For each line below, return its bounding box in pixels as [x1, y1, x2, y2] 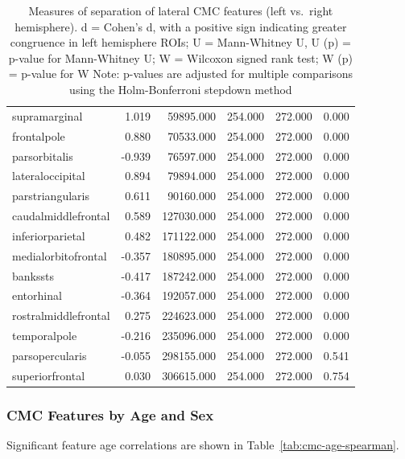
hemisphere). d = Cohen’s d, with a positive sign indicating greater [14, 18, 347, 35]
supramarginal [12, 107, 83, 124]
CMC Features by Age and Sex [6, 404, 214, 424]
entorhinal [12, 287, 62, 304]
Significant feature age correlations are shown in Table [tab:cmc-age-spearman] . [6, 436, 399, 453]
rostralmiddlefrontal [12, 307, 110, 324]
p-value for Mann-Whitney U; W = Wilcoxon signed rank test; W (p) [8, 49, 353, 66]
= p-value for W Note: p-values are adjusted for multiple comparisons [8, 65, 353, 82]
